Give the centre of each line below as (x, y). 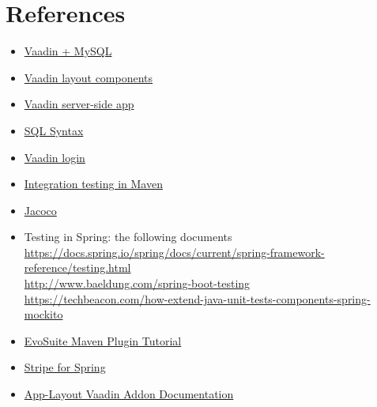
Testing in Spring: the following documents (128, 237)
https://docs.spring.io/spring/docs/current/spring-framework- (174, 252)
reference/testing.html (77, 268)
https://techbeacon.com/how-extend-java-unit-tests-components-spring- (197, 298)
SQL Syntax (54, 130)
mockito (43, 314)
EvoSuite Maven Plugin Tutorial (103, 340)
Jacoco (40, 210)
